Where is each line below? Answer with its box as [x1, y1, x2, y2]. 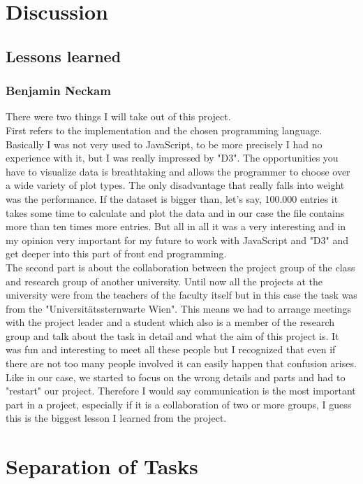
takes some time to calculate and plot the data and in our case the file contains [6, 205, 345, 220]
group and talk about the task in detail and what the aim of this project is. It [6, 328, 339, 343]
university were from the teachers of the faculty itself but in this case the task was [6, 287, 357, 302]
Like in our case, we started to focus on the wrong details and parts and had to [6, 369, 346, 384]
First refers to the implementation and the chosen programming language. [6, 122, 323, 137]
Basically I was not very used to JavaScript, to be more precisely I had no [6, 136, 323, 151]
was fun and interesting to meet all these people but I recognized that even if [6, 342, 336, 357]
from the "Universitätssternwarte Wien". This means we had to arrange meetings [6, 301, 351, 315]
